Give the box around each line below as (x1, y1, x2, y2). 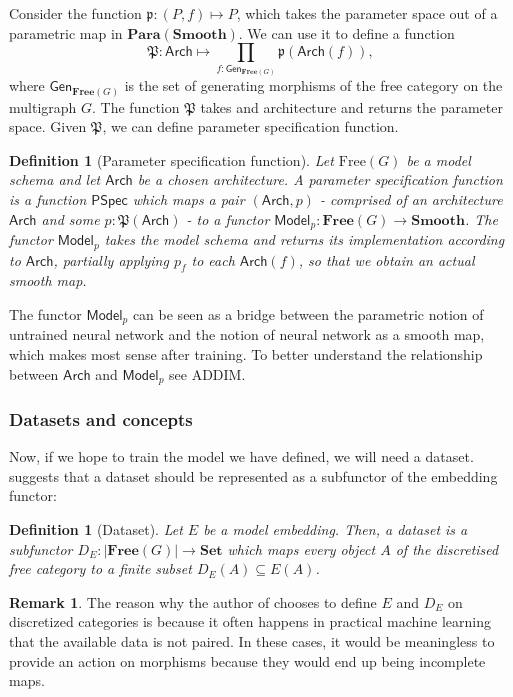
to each (191, 249, 235, 270)
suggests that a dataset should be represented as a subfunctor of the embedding (9, 465, 498, 486)
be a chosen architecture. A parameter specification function (137, 169, 503, 190)
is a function (9, 189, 87, 210)
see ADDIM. (169, 363, 246, 384)
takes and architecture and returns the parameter (200, 96, 503, 117)
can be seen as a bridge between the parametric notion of (132, 303, 484, 324)
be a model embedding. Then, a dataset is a (203, 519, 468, 540)
